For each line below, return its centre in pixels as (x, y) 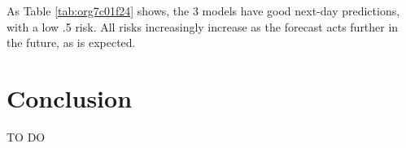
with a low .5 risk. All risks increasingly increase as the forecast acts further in (203, 26)
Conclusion (70, 97)
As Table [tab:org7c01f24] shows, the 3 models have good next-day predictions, (203, 11)
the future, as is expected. (71, 42)
